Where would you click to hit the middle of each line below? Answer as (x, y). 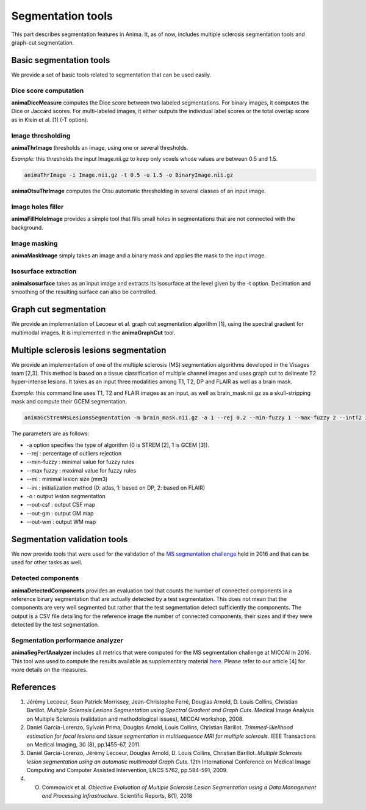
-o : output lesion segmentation (66, 496)
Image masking (34, 243)
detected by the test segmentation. (56, 625)
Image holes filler (38, 207)
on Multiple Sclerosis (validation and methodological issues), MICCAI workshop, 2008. (135, 719)
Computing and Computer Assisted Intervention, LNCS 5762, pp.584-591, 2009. (127, 770)
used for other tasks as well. (47, 562)
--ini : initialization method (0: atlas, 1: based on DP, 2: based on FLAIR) (116, 488)
